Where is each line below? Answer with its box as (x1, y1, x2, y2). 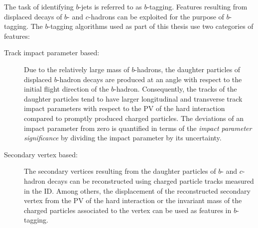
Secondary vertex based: (4, 149, 78, 159)
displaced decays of (4, 11, 62, 21)
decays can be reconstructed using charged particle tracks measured (47, 175, 254, 186)
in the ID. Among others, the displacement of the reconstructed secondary (24, 185, 251, 196)
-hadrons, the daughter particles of (134, 64, 241, 74)
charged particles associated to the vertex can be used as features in (24, 205, 232, 215)
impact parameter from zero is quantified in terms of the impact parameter (24, 122, 252, 133)
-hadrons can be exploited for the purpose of (88, 11, 224, 21)
